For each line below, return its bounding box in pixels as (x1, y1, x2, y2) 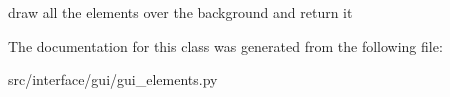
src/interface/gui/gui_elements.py (8, 69, 218, 90)
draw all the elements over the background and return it (8, 2, 353, 22)
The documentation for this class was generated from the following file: (8, 35, 443, 56)
